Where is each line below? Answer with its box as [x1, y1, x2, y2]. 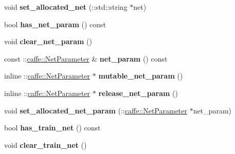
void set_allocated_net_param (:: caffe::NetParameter [4, 105, 187, 115]
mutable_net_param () [98, 70, 183, 81]
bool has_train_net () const [4, 122, 101, 133]
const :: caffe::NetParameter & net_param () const [4, 53, 168, 64]
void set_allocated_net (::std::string [4, 2, 128, 12]
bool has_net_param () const [4, 18, 106, 29]
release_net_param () [98, 87, 178, 98]
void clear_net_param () [4, 36, 92, 47]
